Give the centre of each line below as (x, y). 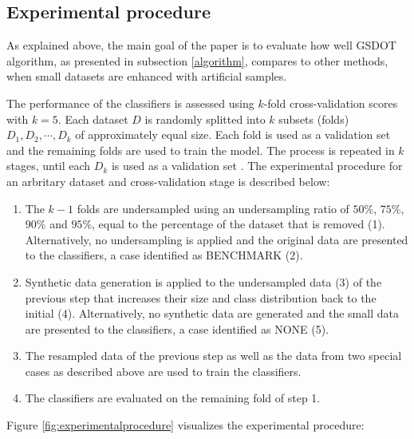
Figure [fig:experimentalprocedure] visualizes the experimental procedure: (185, 425)
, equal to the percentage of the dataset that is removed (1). (239, 224)
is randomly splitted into (205, 119)
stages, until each (49, 166)
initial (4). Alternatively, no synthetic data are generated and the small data (212, 313)
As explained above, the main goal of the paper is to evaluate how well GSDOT (201, 45)
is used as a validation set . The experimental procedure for (257, 166)
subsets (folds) (314, 119)
